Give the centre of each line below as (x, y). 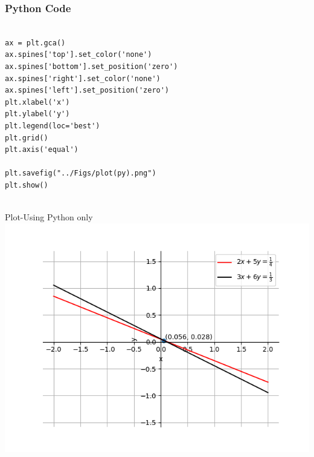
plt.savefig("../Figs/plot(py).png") (81, 173)
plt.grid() (27, 138)
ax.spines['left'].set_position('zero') (87, 90)
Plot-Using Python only (49, 217)
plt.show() (27, 185)
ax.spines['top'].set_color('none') (78, 55)
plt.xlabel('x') (37, 102)
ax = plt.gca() (35, 43)
